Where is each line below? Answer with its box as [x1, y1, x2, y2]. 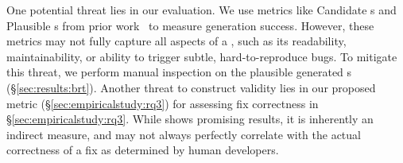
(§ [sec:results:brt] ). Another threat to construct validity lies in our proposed [6, 79, 376, 95]
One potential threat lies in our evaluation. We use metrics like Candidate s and [6, 2, 397, 17]
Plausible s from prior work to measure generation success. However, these [6, 17, 374, 33]
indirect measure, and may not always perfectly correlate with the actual [6, 126, 361, 142]
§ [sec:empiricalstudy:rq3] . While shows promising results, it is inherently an [6, 111, 374, 127]
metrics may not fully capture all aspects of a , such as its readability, [6, 33, 347, 49]
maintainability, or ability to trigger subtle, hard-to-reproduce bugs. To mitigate [6, 48, 397, 64]
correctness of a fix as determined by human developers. [6, 142, 279, 158]
